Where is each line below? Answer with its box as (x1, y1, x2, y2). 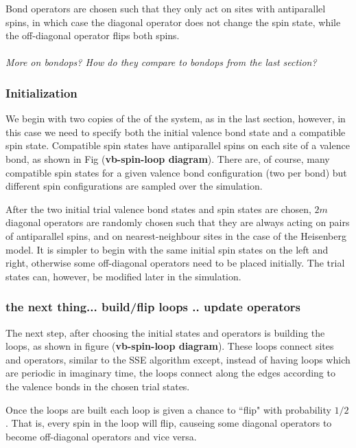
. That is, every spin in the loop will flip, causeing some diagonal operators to (5, 416, 332, 430)
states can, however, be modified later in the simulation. (5, 269, 241, 283)
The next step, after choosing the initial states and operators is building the (5, 325, 325, 339)
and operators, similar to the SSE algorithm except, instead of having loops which (5, 352, 351, 366)
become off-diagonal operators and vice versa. (5, 429, 197, 443)
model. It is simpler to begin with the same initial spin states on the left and (5, 242, 329, 256)
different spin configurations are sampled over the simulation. (5, 179, 263, 193)
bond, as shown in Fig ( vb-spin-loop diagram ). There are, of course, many (5, 151, 330, 166)
